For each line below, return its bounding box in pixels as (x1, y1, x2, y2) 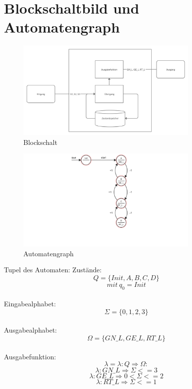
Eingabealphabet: (4, 299, 56, 309)
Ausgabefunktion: (4, 351, 56, 361)
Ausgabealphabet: (4, 325, 57, 335)
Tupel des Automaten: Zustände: (4, 265, 102, 275)
